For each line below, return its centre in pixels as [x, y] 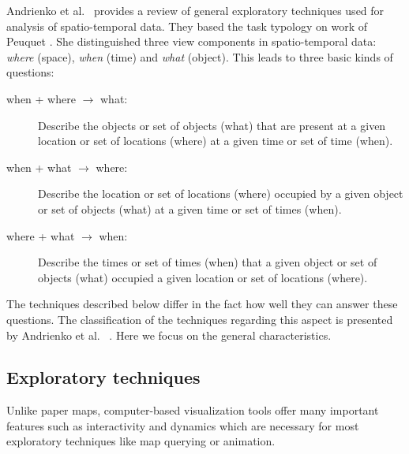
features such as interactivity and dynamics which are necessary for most [183, 425]
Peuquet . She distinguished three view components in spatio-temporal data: [191, 41]
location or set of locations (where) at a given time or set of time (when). [216, 141]
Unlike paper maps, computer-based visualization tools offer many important [193, 410]
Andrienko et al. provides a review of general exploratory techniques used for [195, 10]
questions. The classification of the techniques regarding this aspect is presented [200, 319]
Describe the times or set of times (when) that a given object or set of [208, 262]
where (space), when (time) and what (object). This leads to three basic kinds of [200, 56]
